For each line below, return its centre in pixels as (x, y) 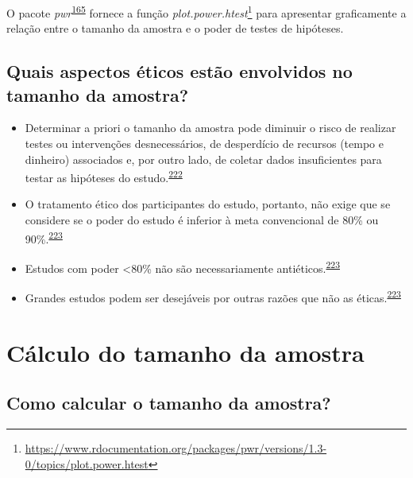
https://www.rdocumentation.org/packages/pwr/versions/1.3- (176, 447)
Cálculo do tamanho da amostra (185, 352)
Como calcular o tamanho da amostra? (169, 403)
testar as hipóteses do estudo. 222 (104, 176)
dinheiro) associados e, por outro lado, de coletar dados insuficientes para (203, 159)
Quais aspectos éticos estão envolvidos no (179, 71)
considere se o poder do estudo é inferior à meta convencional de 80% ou (202, 220)
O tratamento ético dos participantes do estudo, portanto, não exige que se (208, 204)
